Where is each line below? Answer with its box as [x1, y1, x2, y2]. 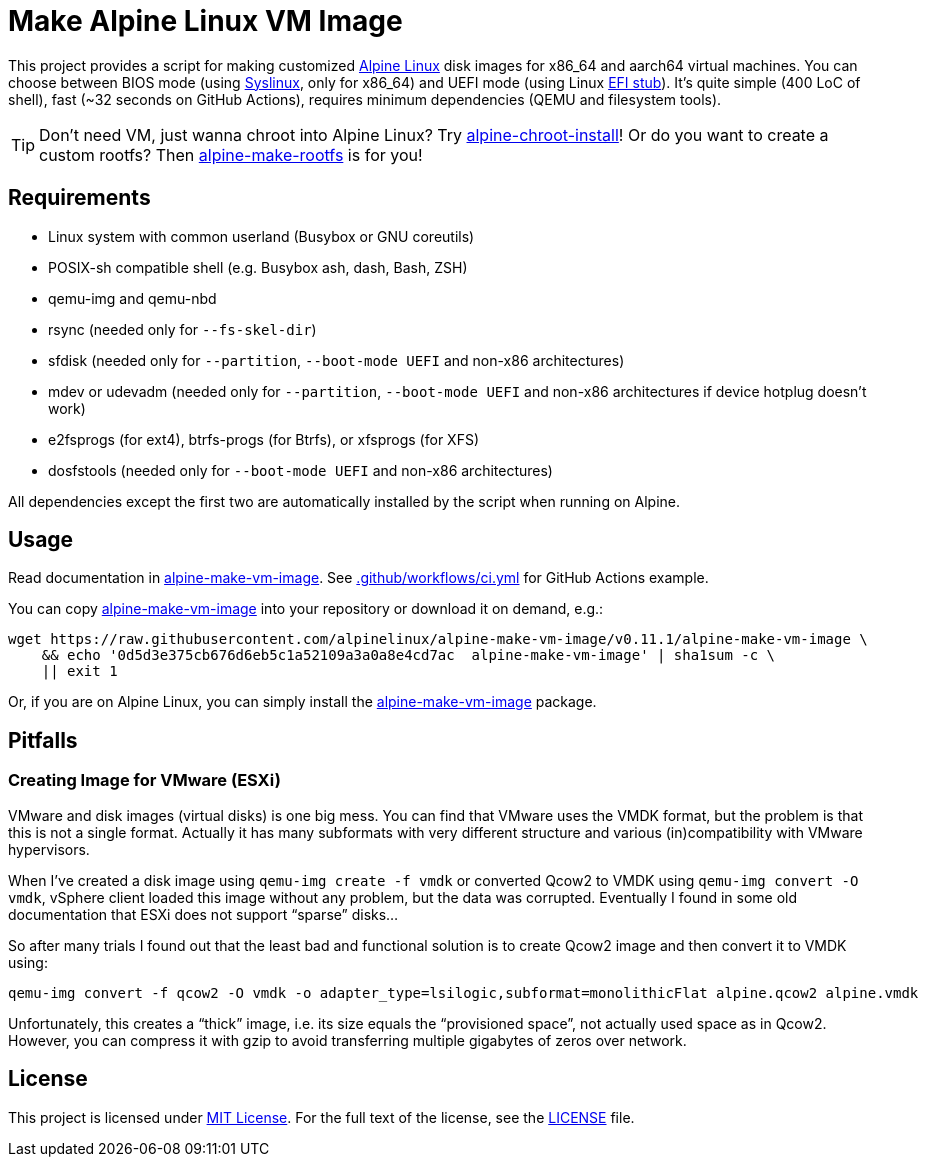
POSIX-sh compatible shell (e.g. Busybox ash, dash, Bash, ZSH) [48, 258, 468, 276]
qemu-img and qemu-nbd [48, 289, 217, 307]
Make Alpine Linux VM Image [8, 4, 403, 38]
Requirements [8, 185, 151, 211]
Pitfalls [8, 727, 78, 753]
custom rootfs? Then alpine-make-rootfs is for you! [39, 144, 423, 165]
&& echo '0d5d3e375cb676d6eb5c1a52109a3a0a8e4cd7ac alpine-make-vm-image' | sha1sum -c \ [41, 647, 776, 664]
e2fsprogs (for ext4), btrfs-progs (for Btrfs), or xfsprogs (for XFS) [48, 430, 479, 448]
